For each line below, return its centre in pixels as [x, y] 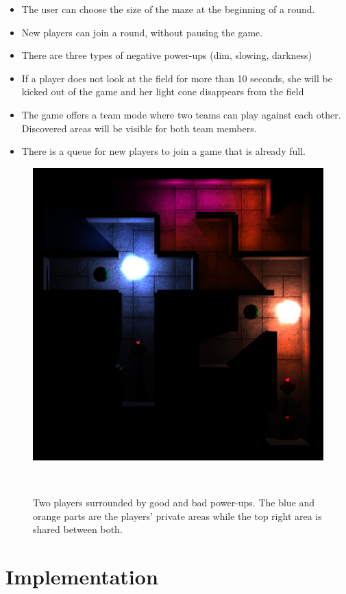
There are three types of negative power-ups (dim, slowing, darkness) [167, 55]
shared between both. [78, 529]
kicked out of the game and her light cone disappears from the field [163, 91]
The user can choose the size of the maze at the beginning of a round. [168, 9]
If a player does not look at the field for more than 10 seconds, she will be [177, 78]
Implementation [82, 577]
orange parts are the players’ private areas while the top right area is [177, 516]
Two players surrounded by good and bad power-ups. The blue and [174, 503]
